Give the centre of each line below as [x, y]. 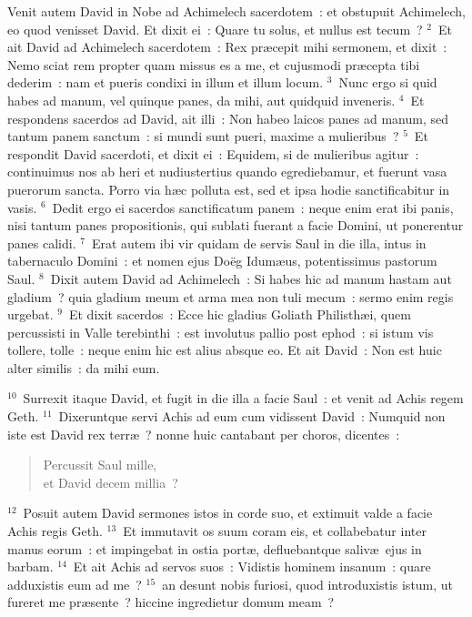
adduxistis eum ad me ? [75, 584]
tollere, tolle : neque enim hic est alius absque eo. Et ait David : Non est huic [225, 350]
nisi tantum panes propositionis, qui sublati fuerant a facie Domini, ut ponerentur [236, 225]
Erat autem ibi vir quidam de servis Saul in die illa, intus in [259, 243]
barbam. [30, 566]
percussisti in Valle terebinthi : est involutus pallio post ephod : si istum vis [221, 332]
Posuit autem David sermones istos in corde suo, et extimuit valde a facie [228, 513]
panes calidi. [42, 243]
